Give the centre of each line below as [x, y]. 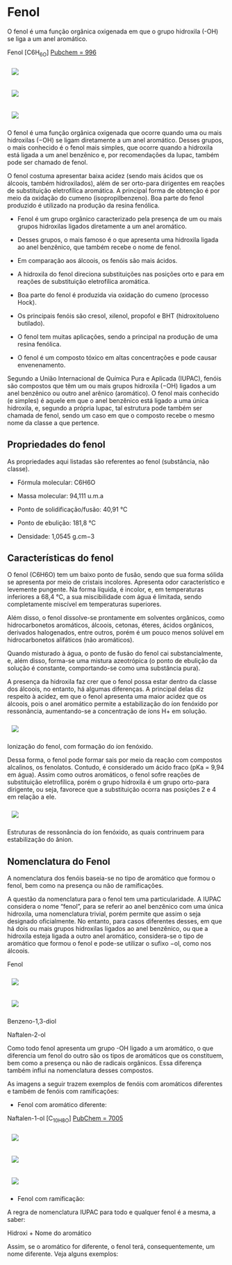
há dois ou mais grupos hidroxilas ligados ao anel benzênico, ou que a [108, 929]
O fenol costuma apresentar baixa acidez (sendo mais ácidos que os [105, 175]
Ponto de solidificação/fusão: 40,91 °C [72, 509]
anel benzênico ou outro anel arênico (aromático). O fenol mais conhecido [113, 393]
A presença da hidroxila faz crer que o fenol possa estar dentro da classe [112, 682]
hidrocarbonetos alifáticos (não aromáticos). [71, 640]
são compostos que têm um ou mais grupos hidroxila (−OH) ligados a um [112, 385]
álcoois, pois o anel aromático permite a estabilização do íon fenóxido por [113, 704]
